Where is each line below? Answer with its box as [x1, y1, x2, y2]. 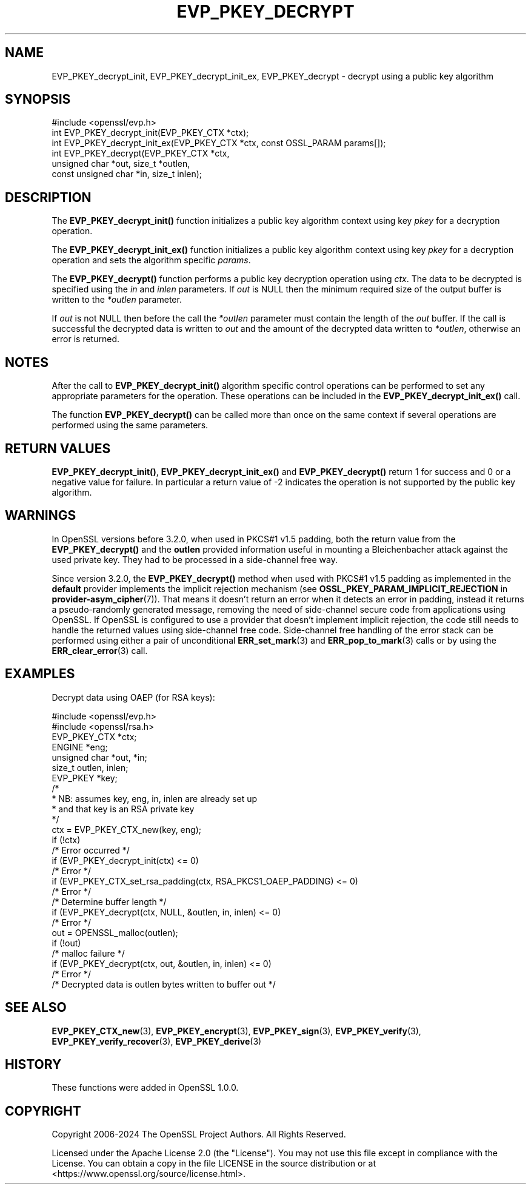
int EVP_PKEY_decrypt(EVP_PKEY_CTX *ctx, [52, 148, 230, 159]
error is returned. [52, 334, 119, 345]
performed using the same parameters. [52, 420, 209, 431]
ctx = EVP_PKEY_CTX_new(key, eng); [52, 824, 201, 835]
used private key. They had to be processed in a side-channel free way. [52, 554, 338, 565]
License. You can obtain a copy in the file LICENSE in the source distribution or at [52, 1158, 376, 1169]
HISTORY [5, 1056, 62, 1072]
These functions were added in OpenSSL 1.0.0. [52, 1082, 239, 1093]
